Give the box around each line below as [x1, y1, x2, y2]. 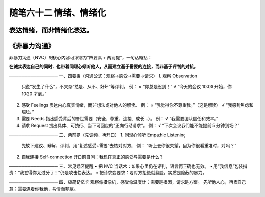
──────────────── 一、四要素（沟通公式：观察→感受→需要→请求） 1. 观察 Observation [9, 73, 197, 79]
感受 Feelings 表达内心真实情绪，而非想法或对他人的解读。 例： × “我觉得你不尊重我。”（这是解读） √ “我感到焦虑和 [21, 102, 254, 108]
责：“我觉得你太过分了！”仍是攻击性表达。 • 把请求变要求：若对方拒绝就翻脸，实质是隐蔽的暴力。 [9, 170, 207, 176]
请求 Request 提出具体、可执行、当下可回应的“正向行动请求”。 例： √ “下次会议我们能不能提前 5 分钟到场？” [21, 123, 240, 129]
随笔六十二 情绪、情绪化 [9, 7, 106, 18]
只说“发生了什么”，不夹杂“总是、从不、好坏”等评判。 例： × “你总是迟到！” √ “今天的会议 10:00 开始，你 [21, 84, 232, 90]
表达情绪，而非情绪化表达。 [9, 26, 93, 34]
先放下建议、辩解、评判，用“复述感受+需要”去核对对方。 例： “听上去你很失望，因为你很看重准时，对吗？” [21, 142, 237, 148]
